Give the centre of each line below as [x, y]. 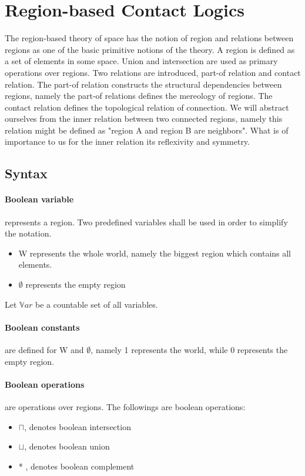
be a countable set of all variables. [97, 304]
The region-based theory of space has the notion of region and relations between [149, 38]
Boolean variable [39, 199]
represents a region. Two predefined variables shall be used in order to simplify [146, 222]
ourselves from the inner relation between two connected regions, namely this [144, 119]
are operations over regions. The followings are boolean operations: [125, 406]
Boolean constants [42, 327]
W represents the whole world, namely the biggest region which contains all [155, 253]
